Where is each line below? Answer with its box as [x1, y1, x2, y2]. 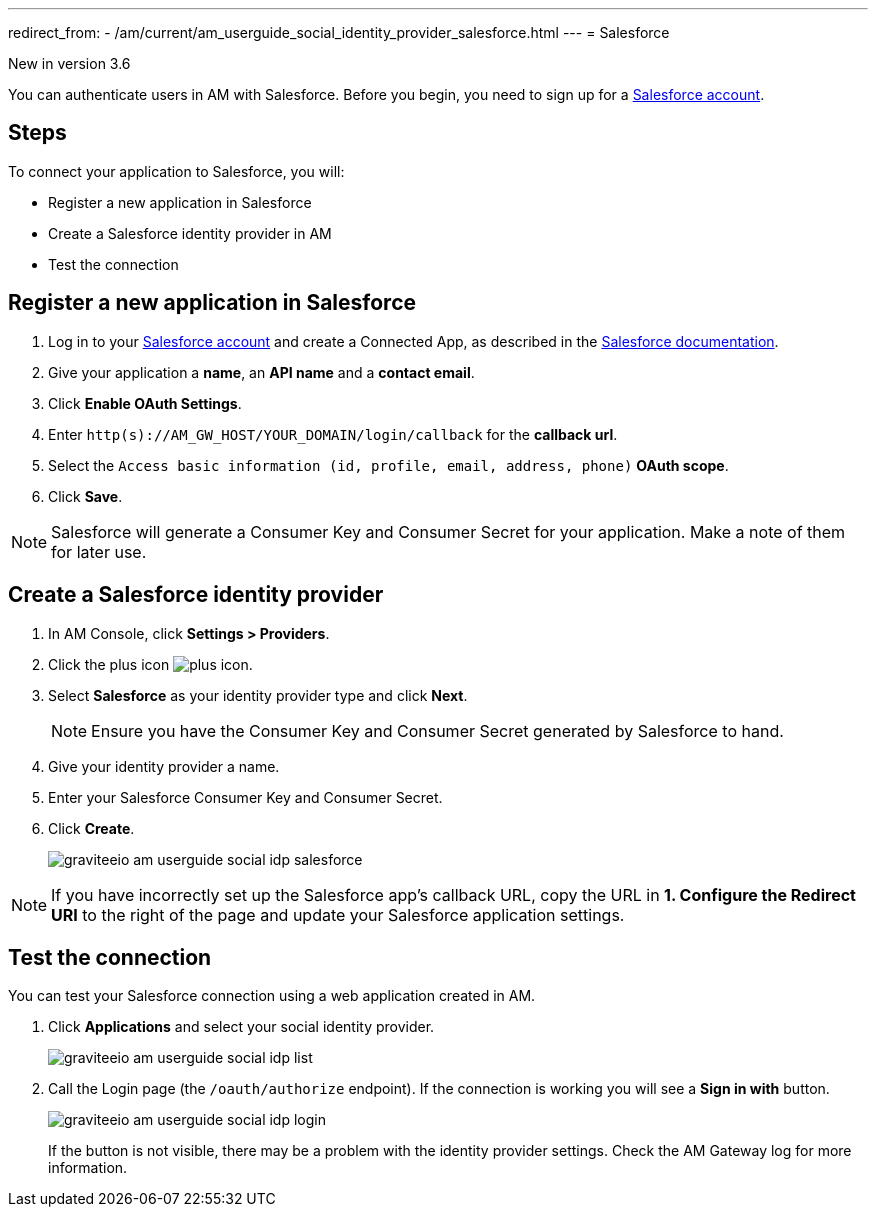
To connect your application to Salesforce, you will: [8, 162, 345, 180]
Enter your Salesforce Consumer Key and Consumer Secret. [48, 788, 443, 806]
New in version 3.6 [8, 55, 131, 72]
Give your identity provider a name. [48, 757, 280, 775]
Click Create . [48, 819, 135, 837]
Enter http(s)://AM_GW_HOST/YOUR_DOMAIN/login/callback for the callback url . [48, 425, 618, 443]
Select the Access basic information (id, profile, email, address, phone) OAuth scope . [48, 456, 729, 474]
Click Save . [48, 487, 123, 505]
